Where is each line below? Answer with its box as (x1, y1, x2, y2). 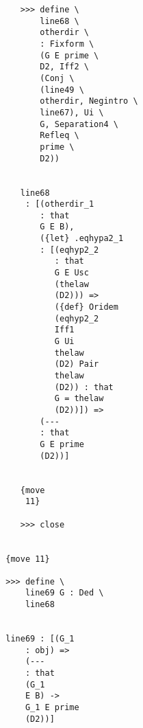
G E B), (40, 222, 75, 232)
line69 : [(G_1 (5, 634, 75, 644)
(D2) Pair (54, 359, 99, 369)
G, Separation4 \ (40, 119, 118, 129)
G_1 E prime (25, 703, 79, 713)
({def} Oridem (54, 302, 118, 312)
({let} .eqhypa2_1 (40, 234, 124, 244)
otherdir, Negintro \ (40, 96, 138, 106)
